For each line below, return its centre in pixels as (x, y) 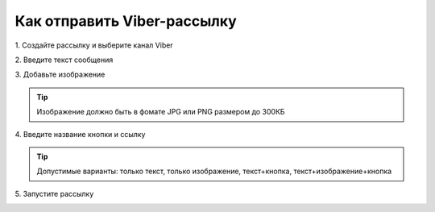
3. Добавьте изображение (60, 75)
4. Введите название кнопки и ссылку (80, 134)
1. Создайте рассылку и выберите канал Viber (94, 45)
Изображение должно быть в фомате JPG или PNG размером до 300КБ (161, 112)
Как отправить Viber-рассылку (126, 21)
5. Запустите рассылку (54, 193)
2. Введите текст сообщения (64, 60)
